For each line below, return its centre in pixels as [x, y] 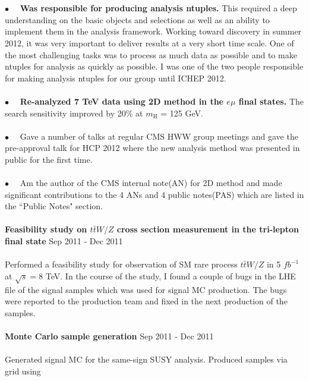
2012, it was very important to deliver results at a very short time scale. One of [149, 42]
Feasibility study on [46, 229]
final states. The [271, 101]
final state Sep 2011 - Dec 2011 [64, 241]
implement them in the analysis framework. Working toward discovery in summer [153, 31]
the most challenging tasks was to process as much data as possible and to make [151, 54]
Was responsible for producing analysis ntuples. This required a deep [158, 8]
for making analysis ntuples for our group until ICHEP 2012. [116, 78]
